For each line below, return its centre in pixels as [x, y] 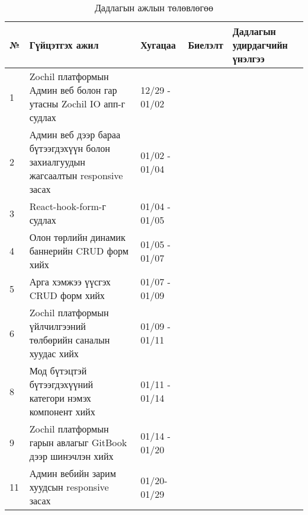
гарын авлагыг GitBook [78, 442]
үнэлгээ [248, 58]
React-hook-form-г [68, 206]
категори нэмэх [60, 398]
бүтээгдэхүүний [61, 384]
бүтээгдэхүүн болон [70, 148]
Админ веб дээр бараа [75, 134]
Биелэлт [206, 45]
